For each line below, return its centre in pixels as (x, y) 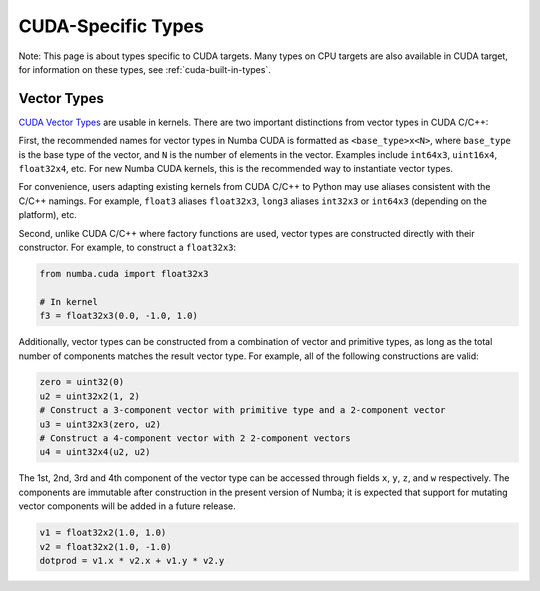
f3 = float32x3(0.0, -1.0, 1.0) (119, 316)
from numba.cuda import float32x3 (124, 273)
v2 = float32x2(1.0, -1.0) (105, 546)
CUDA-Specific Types (111, 26)
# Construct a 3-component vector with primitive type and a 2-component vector (242, 410)
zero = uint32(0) (82, 382)
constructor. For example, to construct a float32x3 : (127, 247)
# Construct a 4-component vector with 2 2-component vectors (195, 438)
